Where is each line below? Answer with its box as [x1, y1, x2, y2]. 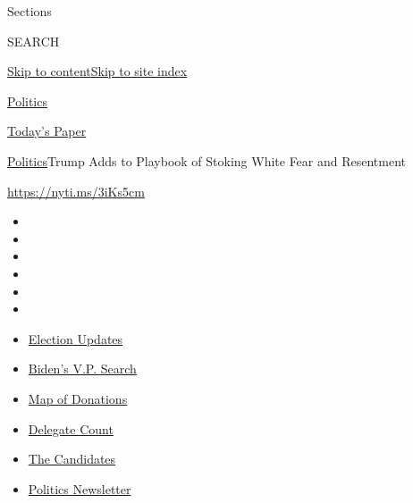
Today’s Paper [7, 122, 87, 140]
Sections [7, 2, 52, 20]
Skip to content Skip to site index [7, 62, 188, 80]
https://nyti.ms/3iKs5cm [7, 181, 145, 200]
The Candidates [28, 449, 116, 468]
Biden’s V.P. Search [28, 359, 137, 378]
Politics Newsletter [28, 479, 131, 498]
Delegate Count [28, 419, 114, 438]
